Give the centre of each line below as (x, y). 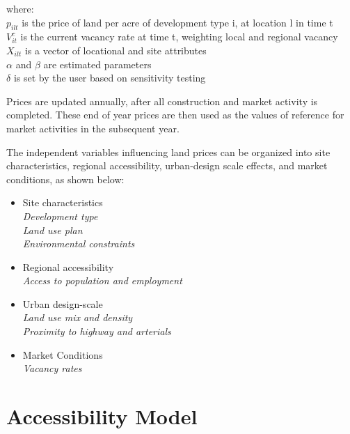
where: (20, 8)
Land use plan (53, 230)
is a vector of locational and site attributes (116, 50)
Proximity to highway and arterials (97, 331)
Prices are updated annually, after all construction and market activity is (162, 101)
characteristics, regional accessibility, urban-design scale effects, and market (167, 165)
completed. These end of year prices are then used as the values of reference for (175, 115)
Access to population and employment (102, 280)
